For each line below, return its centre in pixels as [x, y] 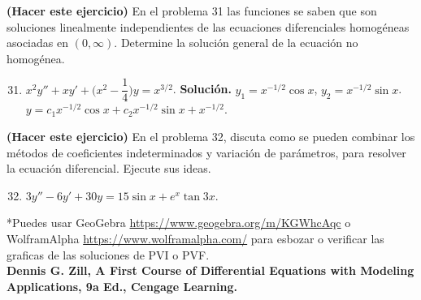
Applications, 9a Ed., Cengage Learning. [122, 286]
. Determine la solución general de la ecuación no [236, 43]
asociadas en [37, 43]
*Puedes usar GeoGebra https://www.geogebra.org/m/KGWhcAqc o [179, 223]
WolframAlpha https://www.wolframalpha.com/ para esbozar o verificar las [195, 238]
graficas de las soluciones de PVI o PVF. [108, 254]
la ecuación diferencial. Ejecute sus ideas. [109, 168]
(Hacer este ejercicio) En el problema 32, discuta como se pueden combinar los [211, 137]
